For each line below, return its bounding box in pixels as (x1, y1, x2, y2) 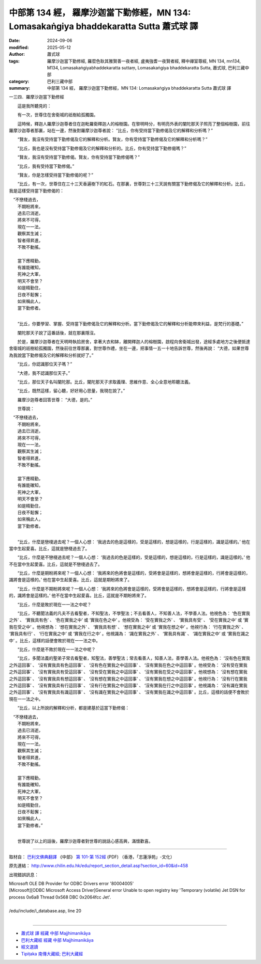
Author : (9, 51, 25, 57)
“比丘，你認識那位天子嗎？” (17, 361, 72, 367)
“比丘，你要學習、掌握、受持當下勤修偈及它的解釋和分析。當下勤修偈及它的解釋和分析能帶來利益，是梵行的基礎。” (17, 321, 244, 327)
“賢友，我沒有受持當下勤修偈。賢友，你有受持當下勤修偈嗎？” (17, 154, 140, 160)
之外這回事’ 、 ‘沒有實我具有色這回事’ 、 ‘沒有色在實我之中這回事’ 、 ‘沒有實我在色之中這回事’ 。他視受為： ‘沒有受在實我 (9, 662, 247, 668)
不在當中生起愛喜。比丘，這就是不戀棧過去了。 (9, 561, 102, 567)
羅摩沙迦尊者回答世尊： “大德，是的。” (17, 396, 93, 402)
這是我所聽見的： (17, 103, 52, 109)
